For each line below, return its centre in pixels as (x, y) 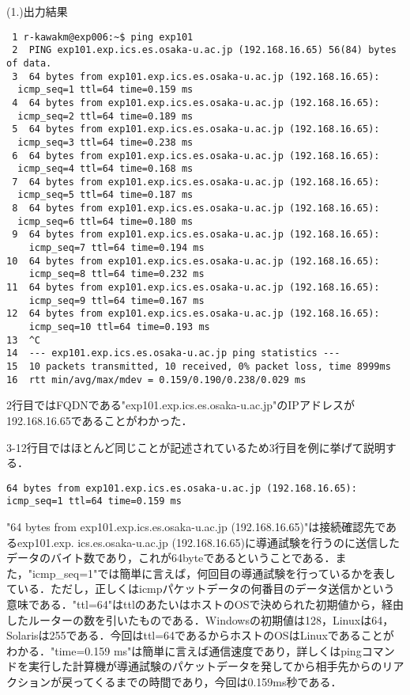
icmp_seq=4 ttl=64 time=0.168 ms (105, 169)
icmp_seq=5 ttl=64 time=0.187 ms (105, 195)
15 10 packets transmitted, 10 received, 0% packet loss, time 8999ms (199, 366)
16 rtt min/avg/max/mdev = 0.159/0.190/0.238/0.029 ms (156, 380)
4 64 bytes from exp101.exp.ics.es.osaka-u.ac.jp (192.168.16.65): (196, 103)
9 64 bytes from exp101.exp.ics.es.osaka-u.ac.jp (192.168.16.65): (196, 235)
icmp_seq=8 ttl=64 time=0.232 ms (117, 274)
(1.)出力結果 (37, 11)
